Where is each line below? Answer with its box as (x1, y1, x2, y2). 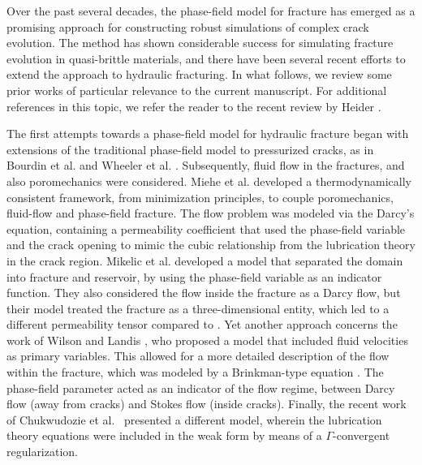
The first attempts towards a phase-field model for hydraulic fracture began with (6, 125, 409, 142)
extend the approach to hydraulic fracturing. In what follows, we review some (6, 66, 392, 83)
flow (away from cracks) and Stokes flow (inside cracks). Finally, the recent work (6, 395, 407, 412)
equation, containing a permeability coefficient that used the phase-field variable (6, 220, 406, 237)
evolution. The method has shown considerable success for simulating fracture (6, 34, 394, 51)
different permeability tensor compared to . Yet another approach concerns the (6, 316, 398, 333)
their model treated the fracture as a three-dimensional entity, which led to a (6, 299, 390, 316)
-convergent (333, 427, 390, 444)
